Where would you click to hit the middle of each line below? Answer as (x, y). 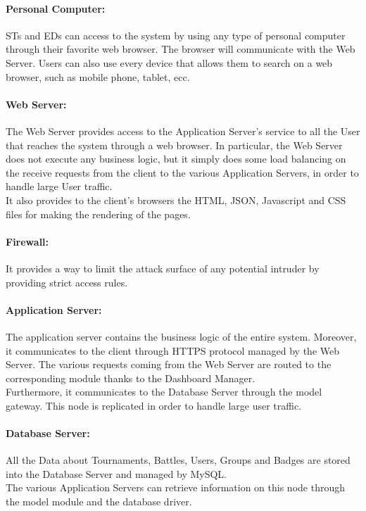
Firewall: (27, 241)
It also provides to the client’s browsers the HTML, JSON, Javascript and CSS (176, 200)
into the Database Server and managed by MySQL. (116, 473)
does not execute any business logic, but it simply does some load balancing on (176, 159)
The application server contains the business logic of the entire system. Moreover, (181, 336)
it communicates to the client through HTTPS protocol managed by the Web (173, 350)
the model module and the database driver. (99, 501)
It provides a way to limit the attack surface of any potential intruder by (163, 268)
